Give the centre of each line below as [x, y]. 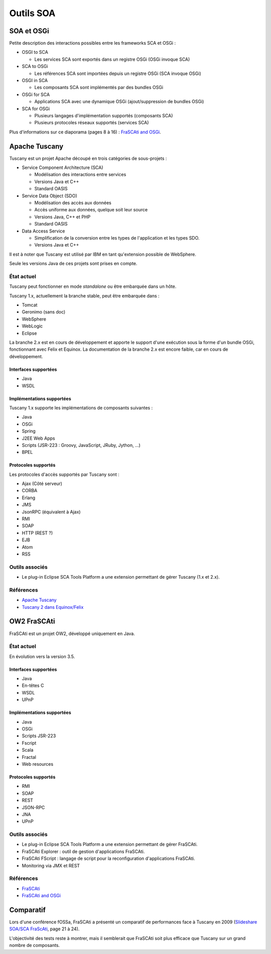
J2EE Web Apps [38, 438]
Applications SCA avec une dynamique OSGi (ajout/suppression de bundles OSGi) [119, 102]
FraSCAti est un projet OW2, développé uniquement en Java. [72, 633]
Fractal [29, 757]
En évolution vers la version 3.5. [42, 656]
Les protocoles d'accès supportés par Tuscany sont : [64, 474]
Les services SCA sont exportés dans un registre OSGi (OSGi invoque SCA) [112, 59]
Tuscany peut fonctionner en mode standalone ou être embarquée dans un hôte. [93, 286]
